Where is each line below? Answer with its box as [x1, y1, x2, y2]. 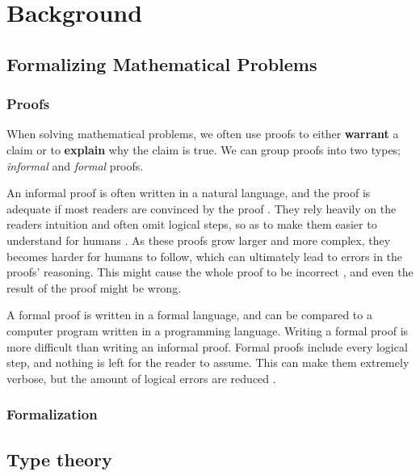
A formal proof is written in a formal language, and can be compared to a [6, 306, 372, 323]
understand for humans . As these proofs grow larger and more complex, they [6, 231, 391, 248]
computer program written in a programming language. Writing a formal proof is [6, 322, 409, 339]
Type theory [6, 446, 112, 471]
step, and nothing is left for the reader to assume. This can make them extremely [6, 354, 409, 371]
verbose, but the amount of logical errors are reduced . [6, 369, 276, 386]
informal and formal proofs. [6, 157, 144, 174]
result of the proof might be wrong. [6, 279, 182, 296]
